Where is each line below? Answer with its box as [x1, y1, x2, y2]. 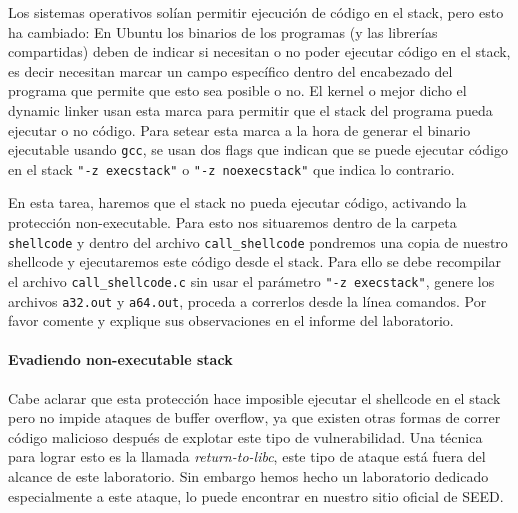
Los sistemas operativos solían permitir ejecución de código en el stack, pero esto [8, 2, 504, 22]
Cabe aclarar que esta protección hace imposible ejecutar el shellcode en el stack [8, 387, 501, 408]
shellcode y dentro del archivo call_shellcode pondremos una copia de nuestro [8, 231, 508, 252]
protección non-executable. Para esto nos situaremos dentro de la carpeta [8, 212, 457, 233]
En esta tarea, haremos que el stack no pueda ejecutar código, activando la [8, 192, 467, 213]
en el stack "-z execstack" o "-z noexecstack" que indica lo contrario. [8, 158, 455, 179]
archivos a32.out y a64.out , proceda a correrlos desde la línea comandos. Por [8, 290, 487, 311]
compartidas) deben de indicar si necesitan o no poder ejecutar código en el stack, [8, 41, 511, 62]
